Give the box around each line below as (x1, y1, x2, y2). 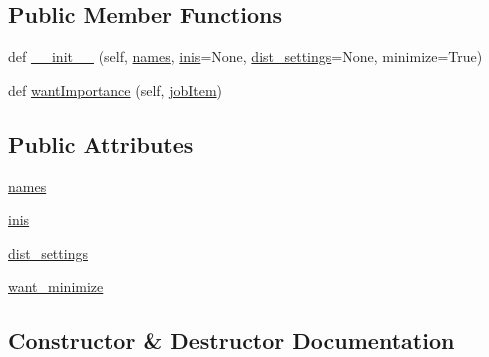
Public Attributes (8, 128, 194, 159)
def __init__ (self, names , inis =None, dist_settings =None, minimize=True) (8, 46, 483, 67)
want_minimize (8, 276, 104, 297)
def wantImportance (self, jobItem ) (8, 79, 223, 100)
